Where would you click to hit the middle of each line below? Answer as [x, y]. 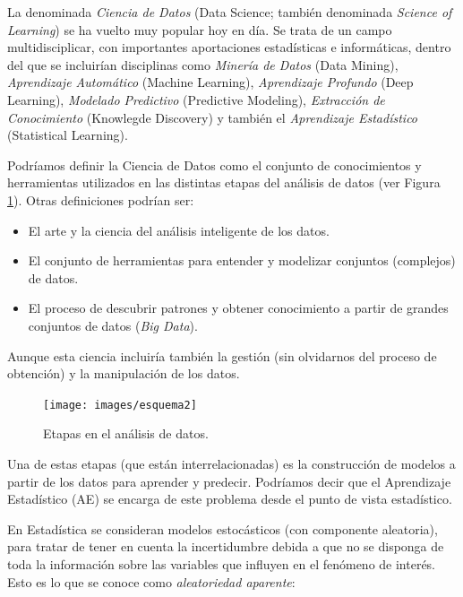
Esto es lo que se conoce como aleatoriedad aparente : [151, 581]
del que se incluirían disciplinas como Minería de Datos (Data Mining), [203, 64]
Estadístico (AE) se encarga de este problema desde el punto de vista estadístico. [230, 499]
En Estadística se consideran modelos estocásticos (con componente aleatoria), [223, 528]
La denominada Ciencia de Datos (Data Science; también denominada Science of [230, 12]
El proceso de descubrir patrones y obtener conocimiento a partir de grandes [238, 308]
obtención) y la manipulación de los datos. [124, 373]
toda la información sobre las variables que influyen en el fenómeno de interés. [222, 563]
